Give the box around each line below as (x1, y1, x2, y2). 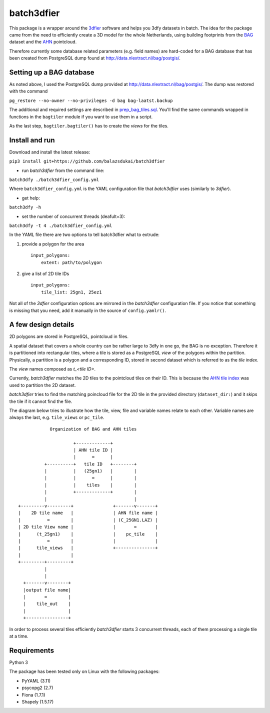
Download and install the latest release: (9, 149, 90, 155)
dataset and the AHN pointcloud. (9, 39, 77, 45)
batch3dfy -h (9, 204, 41, 210)
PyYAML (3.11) (21, 677, 51, 683)
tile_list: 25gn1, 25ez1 (40, 289, 102, 295)
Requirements (9, 646, 54, 654)
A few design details (9, 320, 74, 329)
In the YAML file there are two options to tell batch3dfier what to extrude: (9, 231, 160, 237)
